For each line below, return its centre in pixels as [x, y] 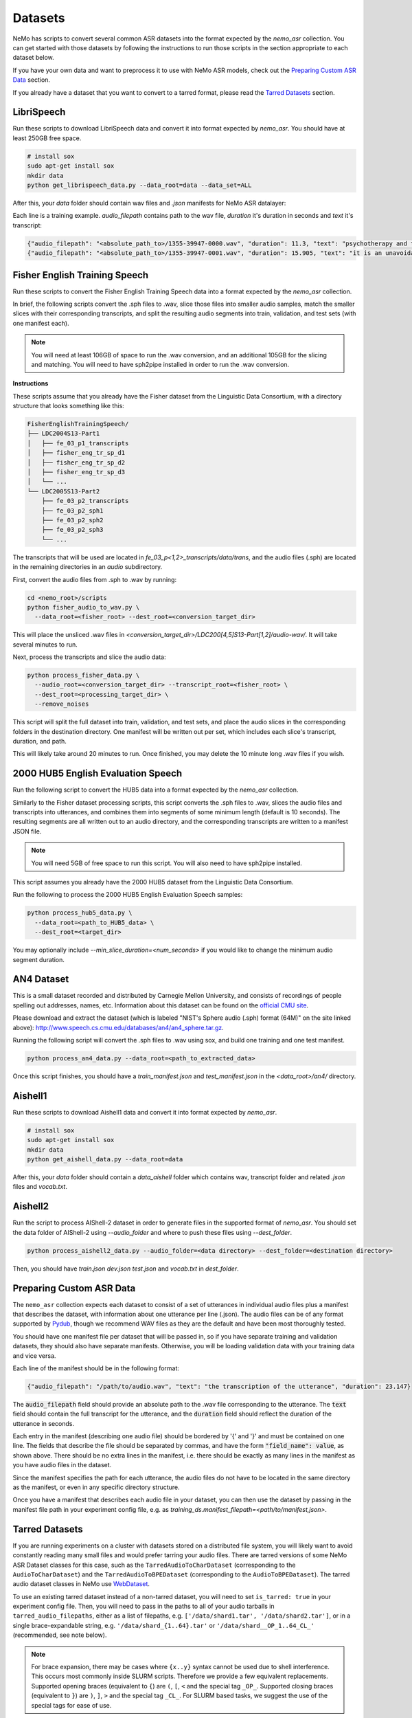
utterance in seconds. [44, 1423]
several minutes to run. [45, 644]
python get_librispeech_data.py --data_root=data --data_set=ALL [139, 185]
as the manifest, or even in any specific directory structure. [96, 1487]
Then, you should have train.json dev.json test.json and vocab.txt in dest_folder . [126, 1269]
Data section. [32, 80]
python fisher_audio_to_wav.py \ [83, 607]
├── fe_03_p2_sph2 [72, 520]
